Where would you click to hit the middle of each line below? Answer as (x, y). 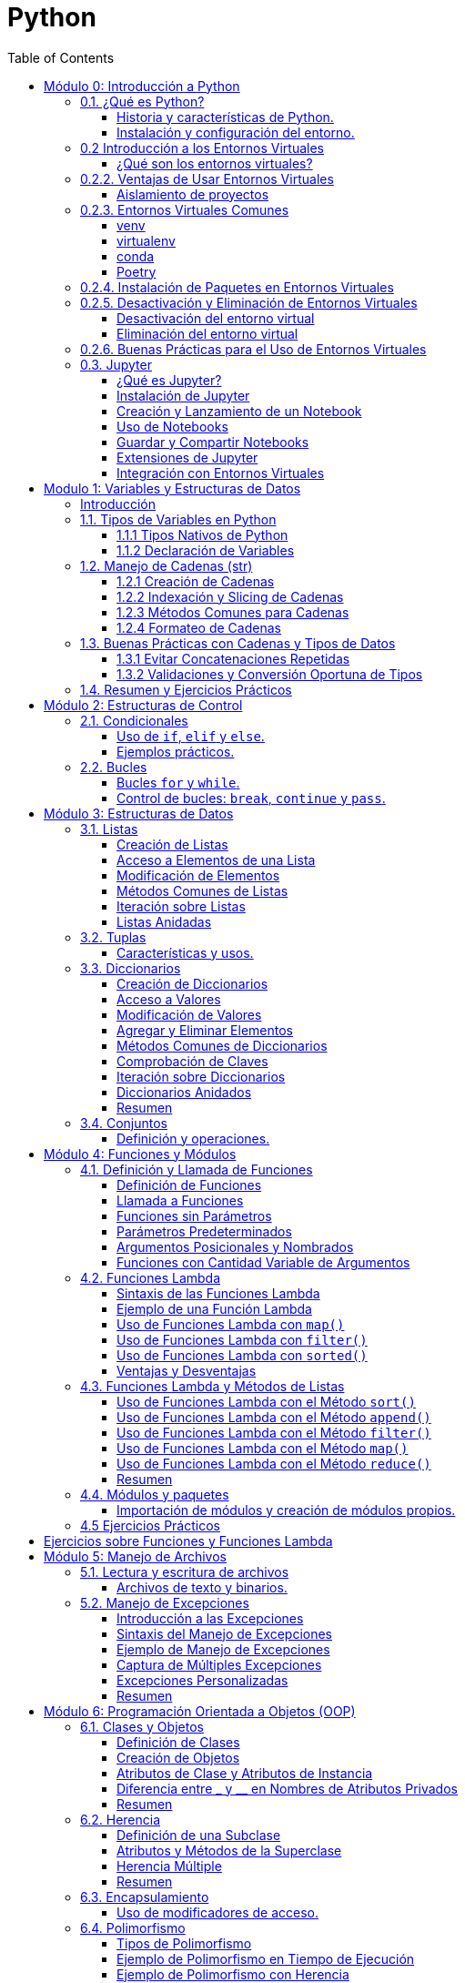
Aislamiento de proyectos (193, 194)
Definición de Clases (178, 1742)
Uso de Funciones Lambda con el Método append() (274, 1417)
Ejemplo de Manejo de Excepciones (223, 1649)
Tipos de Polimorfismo (184, 1943)
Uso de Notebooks (172, 426)
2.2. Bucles (114, 767)
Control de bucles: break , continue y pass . (251, 798)
